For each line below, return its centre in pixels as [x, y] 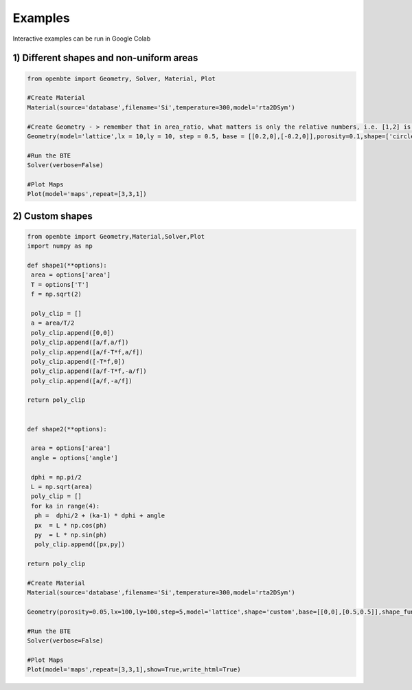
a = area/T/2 [53, 323]
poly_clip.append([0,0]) [73, 333]
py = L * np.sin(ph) [71, 535]
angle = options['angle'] [75, 458]
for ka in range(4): [66, 506]
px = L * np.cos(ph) [71, 525]
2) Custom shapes [53, 216]
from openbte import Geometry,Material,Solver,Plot [116, 236]
